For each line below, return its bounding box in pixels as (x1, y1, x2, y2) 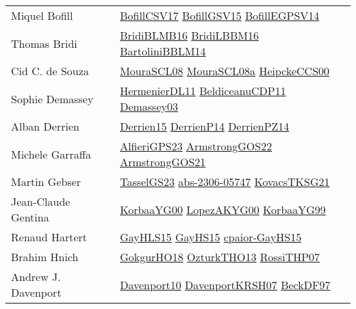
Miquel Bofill (11, 8, 73, 23)
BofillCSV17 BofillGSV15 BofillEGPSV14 (120, 8, 320, 23)
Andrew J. (11, 269, 61, 284)
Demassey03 (120, 98, 178, 114)
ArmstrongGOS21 (120, 154, 206, 170)
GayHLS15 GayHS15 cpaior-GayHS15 (120, 229, 302, 245)
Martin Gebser (11, 174, 81, 189)
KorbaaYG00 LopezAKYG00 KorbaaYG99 (120, 201, 326, 217)
